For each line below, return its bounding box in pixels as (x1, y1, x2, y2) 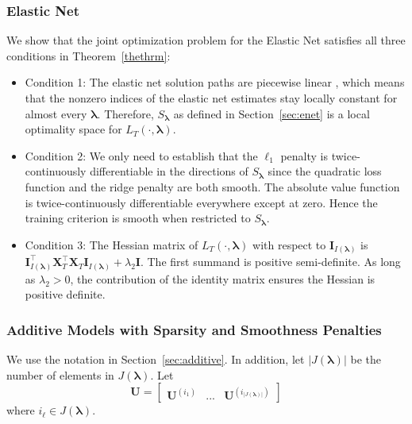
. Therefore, (97, 105, 154, 121)
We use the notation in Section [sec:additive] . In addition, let (6, 351, 305, 368)
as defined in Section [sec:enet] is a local (173, 105, 370, 121)
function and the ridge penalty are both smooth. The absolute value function (25, 178, 400, 195)
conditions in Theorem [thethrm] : (6, 47, 171, 64)
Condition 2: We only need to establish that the (25, 147, 258, 164)
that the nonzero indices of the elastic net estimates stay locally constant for (25, 90, 398, 106)
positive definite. (25, 286, 106, 303)
